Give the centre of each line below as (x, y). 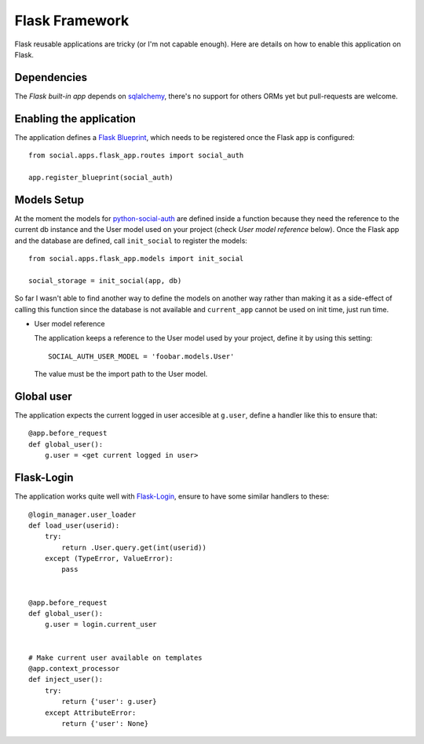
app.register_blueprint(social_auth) (101, 177)
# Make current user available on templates (116, 657)
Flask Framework (72, 20)
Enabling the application (75, 118)
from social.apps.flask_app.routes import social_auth (136, 156)
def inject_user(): (66, 680)
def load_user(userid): (74, 525)
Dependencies (51, 77)
